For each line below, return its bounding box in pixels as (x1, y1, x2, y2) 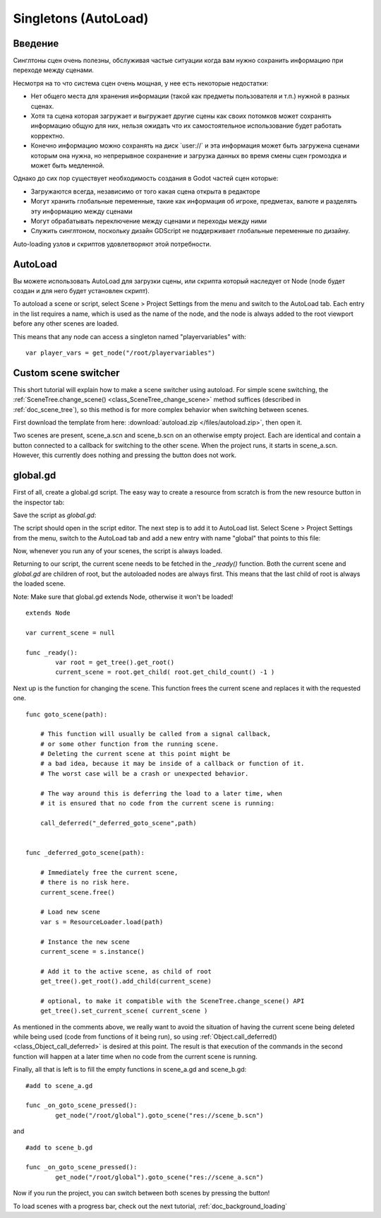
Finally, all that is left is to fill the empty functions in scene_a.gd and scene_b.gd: (13, 1065, 247, 1074)
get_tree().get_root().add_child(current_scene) (40, 977, 212, 986)
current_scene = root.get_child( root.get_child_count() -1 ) (55, 668, 275, 676)
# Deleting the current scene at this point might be (40, 750, 231, 758)
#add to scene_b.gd (25, 1143, 93, 1152)
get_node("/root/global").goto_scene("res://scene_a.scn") (55, 1173, 264, 1181)
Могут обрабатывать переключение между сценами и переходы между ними (30, 216, 267, 225)
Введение (13, 37, 59, 49)
